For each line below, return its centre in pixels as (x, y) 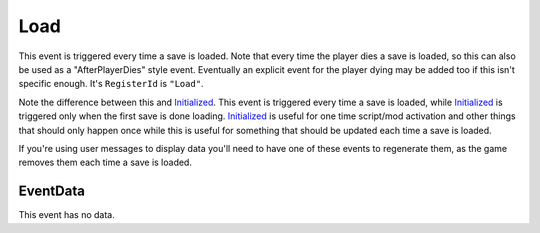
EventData (51, 191)
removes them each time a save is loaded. (105, 162)
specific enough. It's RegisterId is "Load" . (111, 84)
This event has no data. (66, 215)
